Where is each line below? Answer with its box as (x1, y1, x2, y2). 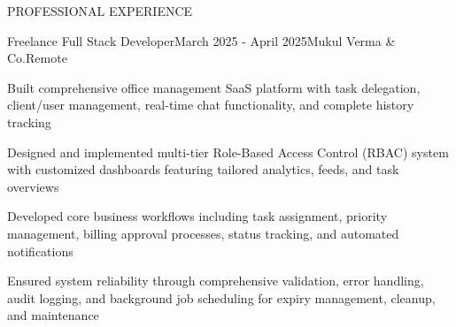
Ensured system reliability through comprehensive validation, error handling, (7, 271, 424, 290)
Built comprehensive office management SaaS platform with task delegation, (7, 78, 421, 96)
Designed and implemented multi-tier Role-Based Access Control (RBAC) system (7, 142, 449, 161)
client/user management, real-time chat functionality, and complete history (7, 95, 414, 114)
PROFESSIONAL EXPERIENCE (7, 2, 193, 19)
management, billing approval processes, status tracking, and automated (7, 224, 399, 242)
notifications (7, 241, 73, 260)
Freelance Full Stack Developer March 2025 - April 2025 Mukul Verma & (7, 31, 396, 49)
